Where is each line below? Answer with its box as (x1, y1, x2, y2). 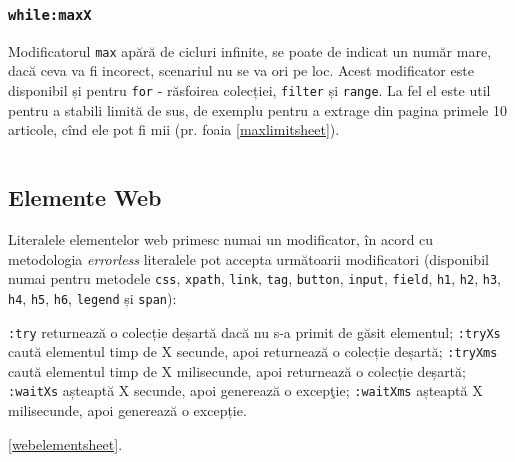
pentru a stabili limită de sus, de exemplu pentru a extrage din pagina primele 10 (8, 99, 507, 120)
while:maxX (8, 6, 92, 23)
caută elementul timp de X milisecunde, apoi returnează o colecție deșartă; (8, 360, 466, 381)
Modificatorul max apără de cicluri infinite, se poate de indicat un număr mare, (8, 40, 492, 61)
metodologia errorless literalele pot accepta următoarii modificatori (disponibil (8, 248, 489, 269)
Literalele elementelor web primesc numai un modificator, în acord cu (8, 229, 434, 250)
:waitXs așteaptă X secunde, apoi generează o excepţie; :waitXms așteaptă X (8, 380, 483, 401)
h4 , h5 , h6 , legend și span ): (8, 287, 177, 308)
